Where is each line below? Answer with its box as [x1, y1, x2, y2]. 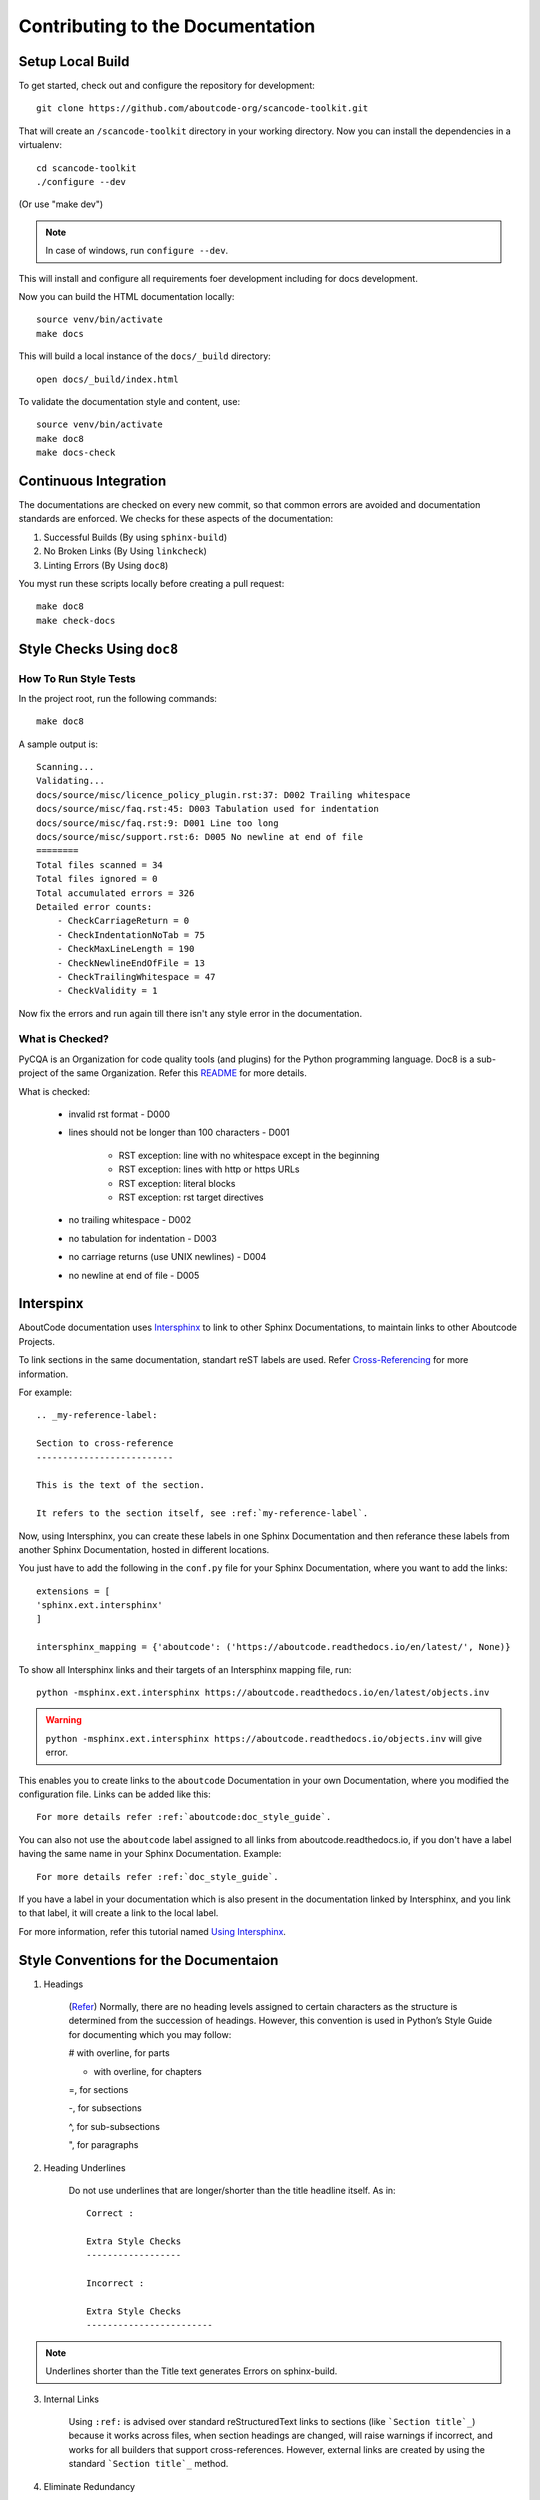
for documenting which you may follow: [68, 2028, 232, 2040]
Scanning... [36, 761, 95, 773]
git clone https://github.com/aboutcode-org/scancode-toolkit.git [36, 103, 369, 114]
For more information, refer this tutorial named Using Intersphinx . [18, 1925, 287, 1937]
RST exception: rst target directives [118, 1191, 264, 1203]
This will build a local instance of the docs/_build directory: [18, 350, 272, 362]
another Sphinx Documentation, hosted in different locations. [18, 1543, 270, 1555]
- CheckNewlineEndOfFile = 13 [56, 957, 205, 969]
